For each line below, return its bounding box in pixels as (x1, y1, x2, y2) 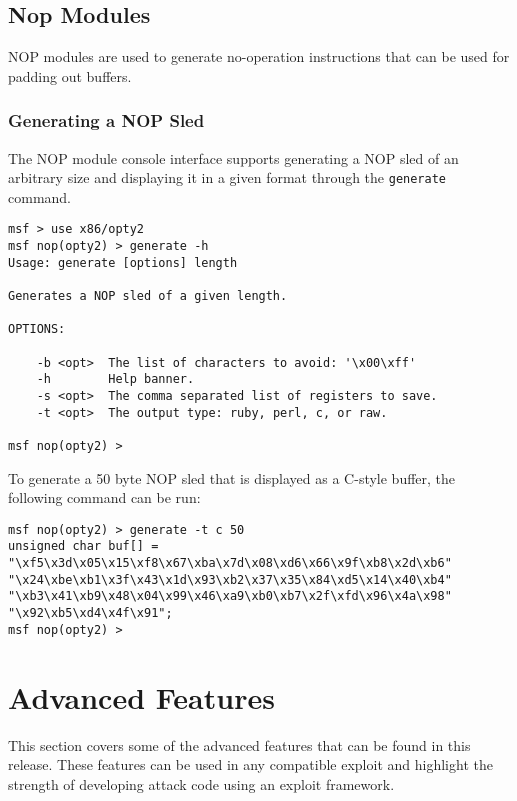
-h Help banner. (36, 372, 195, 387)
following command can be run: (8, 487, 201, 508)
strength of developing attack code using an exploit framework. (8, 773, 395, 794)
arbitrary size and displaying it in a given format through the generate (8, 167, 447, 188)
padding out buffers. (8, 65, 132, 86)
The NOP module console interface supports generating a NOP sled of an (8, 147, 459, 168)
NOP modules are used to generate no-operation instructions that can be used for (8, 46, 510, 67)
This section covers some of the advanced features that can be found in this (8, 734, 471, 755)
